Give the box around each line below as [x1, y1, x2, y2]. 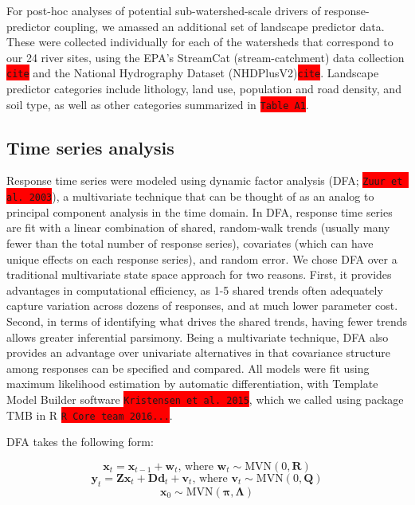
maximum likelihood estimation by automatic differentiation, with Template [6, 375, 378, 392]
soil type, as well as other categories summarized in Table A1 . [6, 96, 309, 112]
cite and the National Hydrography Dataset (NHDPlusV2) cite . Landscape [6, 65, 379, 81]
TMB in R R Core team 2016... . [6, 406, 173, 423]
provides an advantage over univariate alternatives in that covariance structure [6, 344, 390, 361]
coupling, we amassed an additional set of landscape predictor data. [53, 18, 385, 34]
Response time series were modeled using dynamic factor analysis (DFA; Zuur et [6, 172, 403, 189]
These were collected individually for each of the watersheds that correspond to [6, 33, 393, 50]
